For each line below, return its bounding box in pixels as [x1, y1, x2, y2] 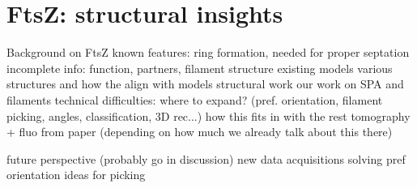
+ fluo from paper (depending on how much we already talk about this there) [6, 123, 393, 140]
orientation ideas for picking [6, 166, 146, 183]
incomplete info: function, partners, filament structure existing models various [6, 59, 393, 76]
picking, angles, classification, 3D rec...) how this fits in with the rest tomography [6, 107, 411, 124]
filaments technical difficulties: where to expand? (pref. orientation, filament [6, 91, 383, 108]
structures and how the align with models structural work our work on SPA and [6, 75, 404, 92]
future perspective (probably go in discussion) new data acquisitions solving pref [6, 150, 406, 167]
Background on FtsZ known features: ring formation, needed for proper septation [6, 44, 410, 61]
